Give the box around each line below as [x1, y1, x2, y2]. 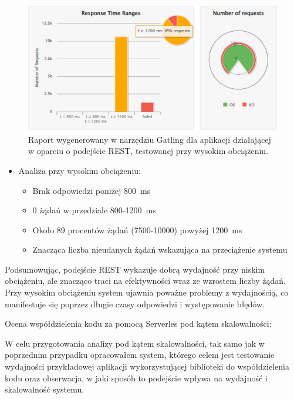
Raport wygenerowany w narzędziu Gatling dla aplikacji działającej [28, 133, 271, 145]
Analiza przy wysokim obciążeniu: [18, 164, 141, 176]
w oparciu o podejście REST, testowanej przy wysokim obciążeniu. [28, 145, 269, 157]
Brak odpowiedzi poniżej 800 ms [32, 184, 151, 196]
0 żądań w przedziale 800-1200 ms [32, 204, 156, 216]
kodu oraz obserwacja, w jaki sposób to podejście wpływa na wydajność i [5, 371, 268, 384]
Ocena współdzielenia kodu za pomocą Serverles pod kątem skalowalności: [5, 317, 272, 330]
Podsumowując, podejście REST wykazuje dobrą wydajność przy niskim [5, 263, 265, 275]
